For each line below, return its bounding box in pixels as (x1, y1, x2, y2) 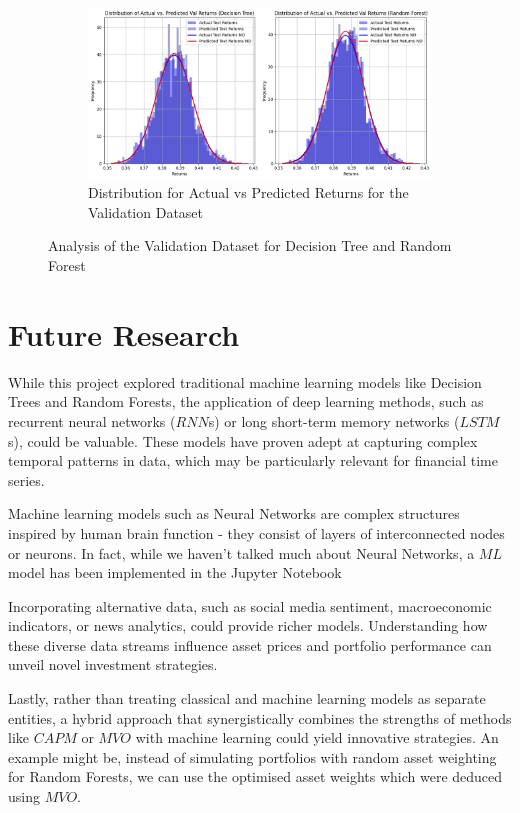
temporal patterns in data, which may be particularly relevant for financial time (8, 450, 498, 471)
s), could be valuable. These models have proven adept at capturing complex (8, 430, 478, 451)
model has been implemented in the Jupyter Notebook (8, 562, 342, 583)
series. (8, 469, 45, 490)
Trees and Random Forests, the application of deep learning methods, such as (8, 391, 484, 412)
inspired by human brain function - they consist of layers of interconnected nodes (8, 522, 505, 543)
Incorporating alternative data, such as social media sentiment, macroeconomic (8, 595, 492, 616)
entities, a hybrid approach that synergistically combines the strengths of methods (8, 707, 512, 728)
